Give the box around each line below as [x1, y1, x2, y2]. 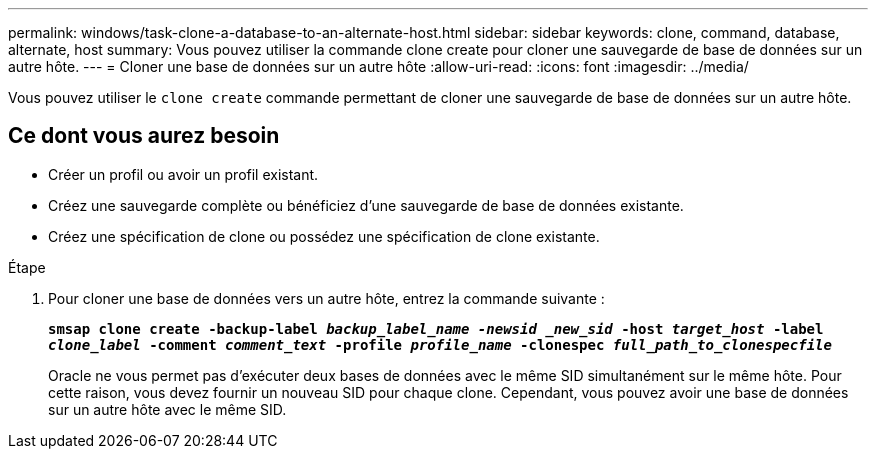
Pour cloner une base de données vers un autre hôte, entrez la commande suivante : [48, 289, 605, 307]
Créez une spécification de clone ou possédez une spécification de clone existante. [48, 227, 600, 245]
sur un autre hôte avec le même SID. [48, 400, 287, 418]
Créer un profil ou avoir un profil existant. [48, 165, 319, 183]
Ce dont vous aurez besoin [8, 123, 280, 149]
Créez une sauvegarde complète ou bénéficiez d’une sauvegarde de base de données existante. [48, 196, 684, 214]
